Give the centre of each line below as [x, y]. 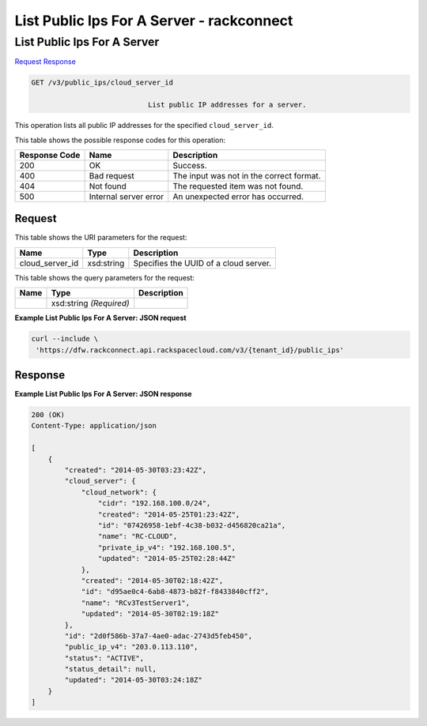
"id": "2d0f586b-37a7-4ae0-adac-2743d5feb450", [159, 636]
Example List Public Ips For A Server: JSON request [100, 318]
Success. [190, 165]
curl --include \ [65, 339]
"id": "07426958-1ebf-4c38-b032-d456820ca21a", [192, 525]
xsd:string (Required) [90, 303]
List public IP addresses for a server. [227, 105]
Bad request [111, 175]
